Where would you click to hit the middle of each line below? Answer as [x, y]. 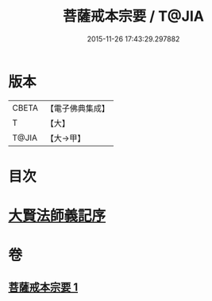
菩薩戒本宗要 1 [43, 287]
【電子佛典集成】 [77, 108]
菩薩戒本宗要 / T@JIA [133, 16]
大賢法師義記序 [57, 216]
